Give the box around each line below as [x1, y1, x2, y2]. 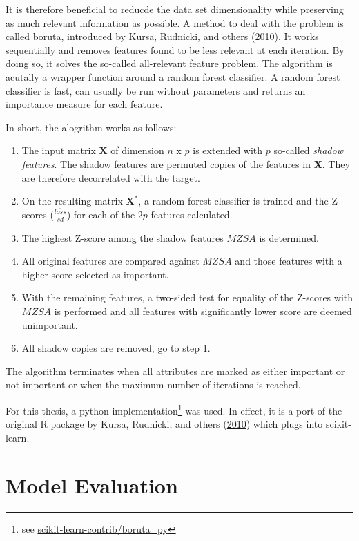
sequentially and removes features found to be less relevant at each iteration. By [6, 42, 345, 57]
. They [322, 156, 350, 171]
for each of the [73, 207, 135, 221]
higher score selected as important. [21, 267, 169, 281]
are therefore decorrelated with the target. [21, 170, 200, 184]
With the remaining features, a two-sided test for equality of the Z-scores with [21, 290, 353, 305]
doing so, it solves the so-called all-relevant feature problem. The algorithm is [6, 56, 333, 70]
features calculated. [151, 207, 233, 221]
